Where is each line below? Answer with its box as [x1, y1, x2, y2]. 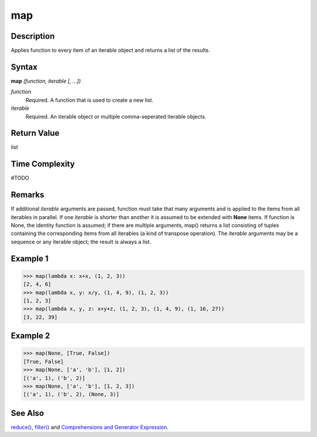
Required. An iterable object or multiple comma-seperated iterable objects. [25, 113, 207, 120]
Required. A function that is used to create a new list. [25, 96, 154, 103]
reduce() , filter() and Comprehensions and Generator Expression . [11, 423, 168, 431]
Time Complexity [11, 159, 75, 169]
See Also [11, 408, 44, 418]
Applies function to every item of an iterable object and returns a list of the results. [11, 47, 211, 54]
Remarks [11, 190, 45, 200]
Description [11, 31, 55, 41]
